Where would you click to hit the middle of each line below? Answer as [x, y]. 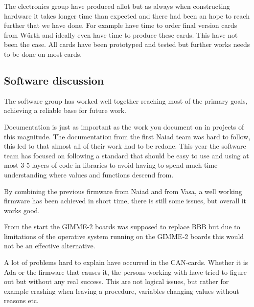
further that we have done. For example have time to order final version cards [121, 25]
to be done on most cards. [43, 54]
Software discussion [54, 80]
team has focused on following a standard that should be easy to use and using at [127, 155]
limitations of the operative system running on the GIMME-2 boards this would [124, 236]
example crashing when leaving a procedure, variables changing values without [122, 291]
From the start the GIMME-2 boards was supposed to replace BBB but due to [122, 227]
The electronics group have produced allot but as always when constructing [117, 6]
